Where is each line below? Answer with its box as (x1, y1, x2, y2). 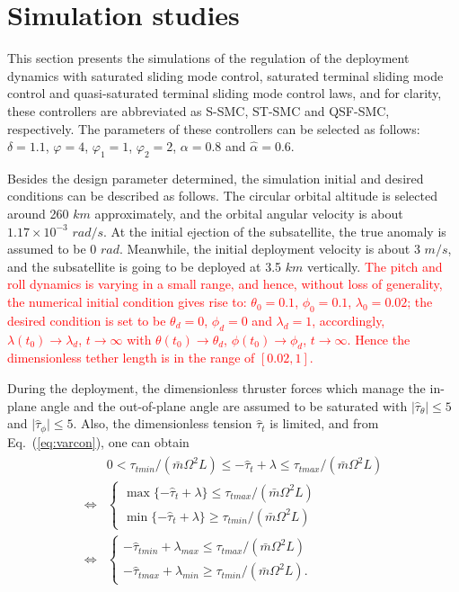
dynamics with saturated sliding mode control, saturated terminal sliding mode (7, 66, 444, 85)
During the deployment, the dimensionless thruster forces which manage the (7, 379, 426, 398)
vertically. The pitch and (307, 256, 443, 275)
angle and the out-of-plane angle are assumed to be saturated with (40, 396, 408, 415)
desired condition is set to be (7, 310, 166, 329)
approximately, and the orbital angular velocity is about (94, 204, 403, 223)
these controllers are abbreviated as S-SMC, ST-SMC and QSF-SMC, (7, 101, 390, 120)
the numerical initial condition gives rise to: (7, 292, 247, 311)
